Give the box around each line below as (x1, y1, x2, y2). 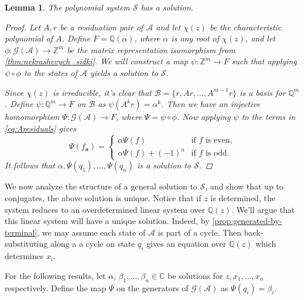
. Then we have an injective (161, 98, 261, 110)
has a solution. (141, 1, 193, 13)
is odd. (205, 149, 230, 158)
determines (5, 250, 44, 262)
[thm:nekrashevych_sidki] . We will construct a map (5, 55, 188, 67)
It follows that (5, 159, 55, 171)
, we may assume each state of (37, 226, 146, 238)
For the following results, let (5, 269, 106, 281)
